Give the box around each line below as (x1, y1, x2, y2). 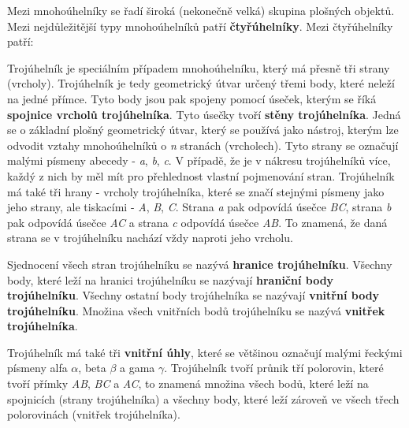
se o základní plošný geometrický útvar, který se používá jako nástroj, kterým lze (7, 121, 399, 138)
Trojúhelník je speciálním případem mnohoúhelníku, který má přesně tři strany (7, 59, 390, 76)
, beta (78, 359, 106, 376)
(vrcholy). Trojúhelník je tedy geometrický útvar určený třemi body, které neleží (7, 75, 395, 91)
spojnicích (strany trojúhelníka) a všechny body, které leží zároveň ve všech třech (7, 390, 400, 407)
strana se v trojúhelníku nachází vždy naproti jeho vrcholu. (7, 229, 293, 246)
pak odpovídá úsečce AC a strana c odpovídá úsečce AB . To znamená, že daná (7, 214, 388, 230)
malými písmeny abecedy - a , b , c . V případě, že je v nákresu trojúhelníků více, (7, 152, 391, 169)
